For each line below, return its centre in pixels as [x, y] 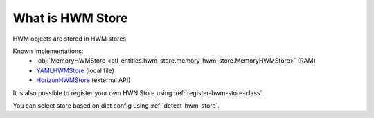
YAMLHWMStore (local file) [75, 70]
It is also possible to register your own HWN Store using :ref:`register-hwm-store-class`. [139, 92]
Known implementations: [48, 51]
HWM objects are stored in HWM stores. [70, 39]
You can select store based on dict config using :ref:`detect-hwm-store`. [116, 105]
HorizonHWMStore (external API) [83, 80]
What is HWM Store [70, 18]
